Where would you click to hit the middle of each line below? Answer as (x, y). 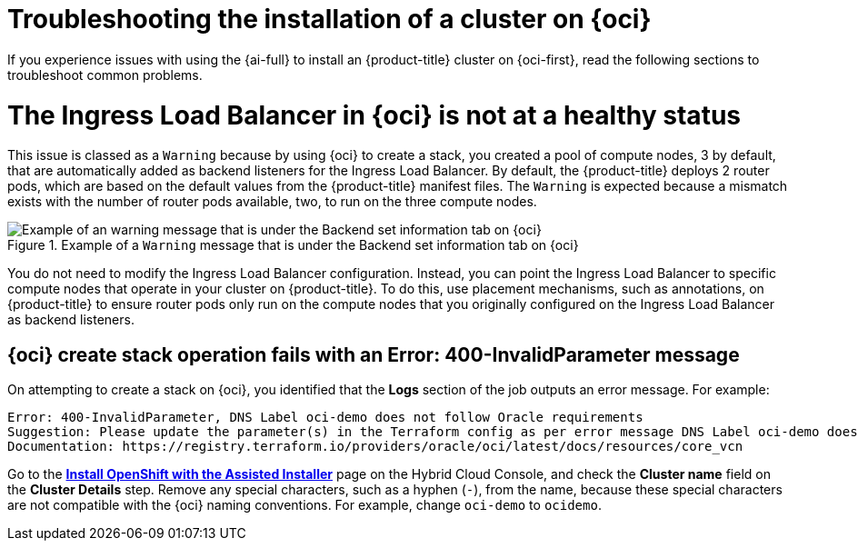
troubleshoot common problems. (105, 75)
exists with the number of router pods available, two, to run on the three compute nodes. (272, 202)
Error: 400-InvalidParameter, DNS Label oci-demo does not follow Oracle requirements (325, 418)
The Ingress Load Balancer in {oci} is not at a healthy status (374, 115)
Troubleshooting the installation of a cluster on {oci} (329, 19)
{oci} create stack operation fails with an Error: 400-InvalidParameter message (374, 354)
